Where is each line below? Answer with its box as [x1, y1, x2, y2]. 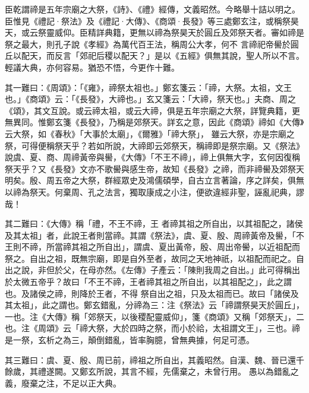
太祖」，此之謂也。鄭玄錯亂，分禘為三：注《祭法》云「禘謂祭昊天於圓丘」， [12, 299, 304, 311]
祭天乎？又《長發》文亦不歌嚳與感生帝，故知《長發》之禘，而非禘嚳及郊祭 [5, 162, 296, 175]
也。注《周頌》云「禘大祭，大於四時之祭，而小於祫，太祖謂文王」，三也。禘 [5, 322, 300, 334]
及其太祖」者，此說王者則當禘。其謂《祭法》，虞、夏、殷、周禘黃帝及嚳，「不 [5, 229, 304, 241]
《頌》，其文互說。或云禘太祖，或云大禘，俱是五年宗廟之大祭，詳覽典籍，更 [5, 104, 300, 116]
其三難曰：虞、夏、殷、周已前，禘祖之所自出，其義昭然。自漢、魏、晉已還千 [5, 353, 304, 366]
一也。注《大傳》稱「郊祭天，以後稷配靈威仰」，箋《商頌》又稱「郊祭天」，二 [5, 310, 304, 322]
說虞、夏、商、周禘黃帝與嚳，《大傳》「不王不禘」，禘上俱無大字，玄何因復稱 [5, 151, 300, 163]
